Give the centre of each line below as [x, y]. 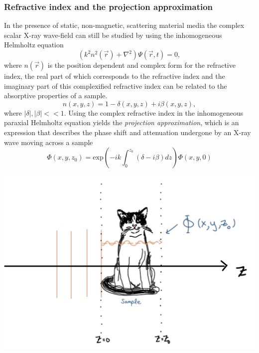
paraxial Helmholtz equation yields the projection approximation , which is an [122, 122]
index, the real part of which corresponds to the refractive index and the [115, 76]
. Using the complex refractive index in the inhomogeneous [154, 112]
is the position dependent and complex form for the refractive [141, 65]
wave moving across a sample [49, 142]
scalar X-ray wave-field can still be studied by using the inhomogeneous [113, 35]
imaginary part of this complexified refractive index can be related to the [116, 86]
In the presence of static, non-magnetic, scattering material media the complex [124, 25]
